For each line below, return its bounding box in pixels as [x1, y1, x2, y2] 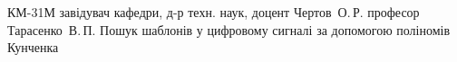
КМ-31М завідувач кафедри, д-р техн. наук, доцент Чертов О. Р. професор [7, 3, 420, 21]
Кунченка [7, 38, 59, 57]
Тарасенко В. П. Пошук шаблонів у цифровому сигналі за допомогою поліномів [7, 20, 451, 39]
